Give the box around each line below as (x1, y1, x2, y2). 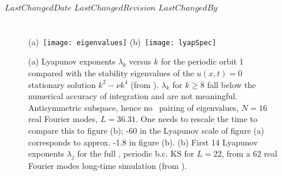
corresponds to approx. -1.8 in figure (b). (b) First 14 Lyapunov (28, 136, 258, 148)
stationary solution (28, 78, 96, 90)
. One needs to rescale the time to (136, 113, 258, 125)
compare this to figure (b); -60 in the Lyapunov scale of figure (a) (28, 124, 264, 136)
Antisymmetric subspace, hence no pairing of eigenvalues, (28, 101, 239, 113)
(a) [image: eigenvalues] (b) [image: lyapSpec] (28, 35, 217, 48)
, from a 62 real (221, 147, 277, 160)
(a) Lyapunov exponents (28, 55, 116, 67)
